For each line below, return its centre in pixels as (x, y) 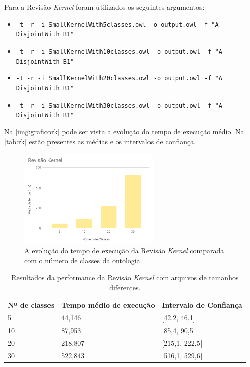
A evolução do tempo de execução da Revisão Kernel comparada (124, 250)
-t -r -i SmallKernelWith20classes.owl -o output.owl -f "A (119, 79)
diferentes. (125, 287)
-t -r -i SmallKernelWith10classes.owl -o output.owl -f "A (119, 51)
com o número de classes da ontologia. (83, 260)
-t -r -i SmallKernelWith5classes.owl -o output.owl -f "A (117, 25)
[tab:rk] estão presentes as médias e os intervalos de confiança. (100, 141)
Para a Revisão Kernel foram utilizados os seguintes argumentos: (104, 7)
